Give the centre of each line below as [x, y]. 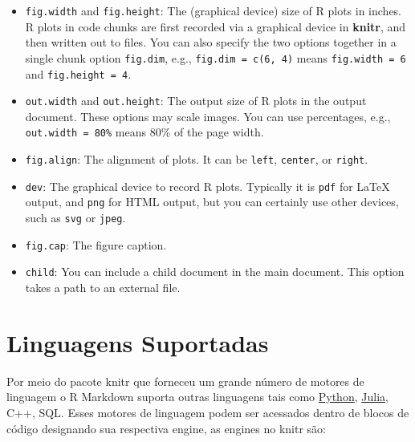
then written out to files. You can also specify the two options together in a [211, 42]
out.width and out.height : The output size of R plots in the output [196, 101]
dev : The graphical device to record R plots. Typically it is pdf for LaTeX [207, 186]
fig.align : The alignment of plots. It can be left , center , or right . [197, 159]
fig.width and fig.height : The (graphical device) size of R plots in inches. [214, 10]
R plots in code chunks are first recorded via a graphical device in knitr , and [216, 26]
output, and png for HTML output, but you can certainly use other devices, [212, 202]
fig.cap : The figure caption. [96, 244]
